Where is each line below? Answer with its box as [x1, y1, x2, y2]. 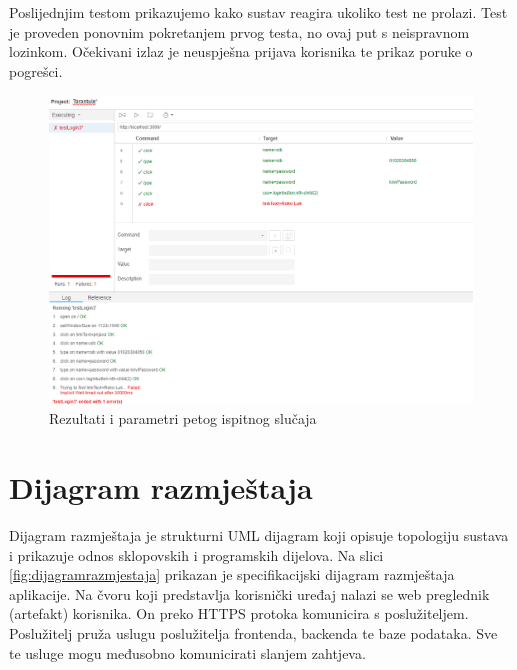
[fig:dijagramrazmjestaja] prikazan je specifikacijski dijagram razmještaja [9, 564, 455, 585]
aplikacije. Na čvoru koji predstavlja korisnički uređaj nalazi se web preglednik [9, 583, 490, 604]
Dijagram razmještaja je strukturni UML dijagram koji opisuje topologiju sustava [9, 524, 509, 545]
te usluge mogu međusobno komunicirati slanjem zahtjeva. [9, 642, 366, 663]
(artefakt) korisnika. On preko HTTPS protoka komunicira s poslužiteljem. [9, 603, 469, 624]
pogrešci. [9, 60, 63, 81]
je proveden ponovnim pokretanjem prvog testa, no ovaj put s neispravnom [9, 21, 470, 42]
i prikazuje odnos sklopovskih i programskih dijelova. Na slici [9, 544, 384, 565]
